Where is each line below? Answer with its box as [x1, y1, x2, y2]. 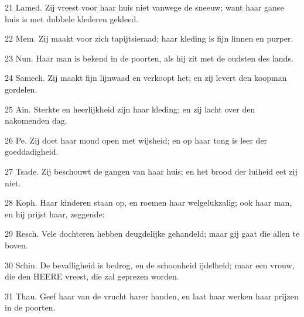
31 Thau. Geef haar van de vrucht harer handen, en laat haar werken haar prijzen [5, 289, 299, 302]
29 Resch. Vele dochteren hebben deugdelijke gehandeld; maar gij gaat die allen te [5, 227, 300, 240]
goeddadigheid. [5, 145, 59, 158]
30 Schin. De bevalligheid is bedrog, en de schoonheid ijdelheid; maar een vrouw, [5, 258, 295, 271]
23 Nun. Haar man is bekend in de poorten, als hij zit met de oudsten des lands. [5, 52, 293, 64]
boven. [5, 238, 28, 251]
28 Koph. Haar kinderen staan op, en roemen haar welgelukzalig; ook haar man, [5, 196, 292, 209]
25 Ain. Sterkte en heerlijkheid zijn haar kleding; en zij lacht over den [5, 103, 255, 115]
